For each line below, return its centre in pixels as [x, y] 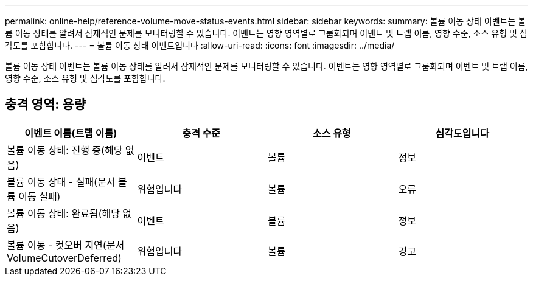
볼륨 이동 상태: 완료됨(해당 [63, 213]
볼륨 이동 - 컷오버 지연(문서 [66, 245]
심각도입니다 [462, 133]
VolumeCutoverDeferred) [64, 258]
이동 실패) [40, 196]
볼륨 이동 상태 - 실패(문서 [61, 182]
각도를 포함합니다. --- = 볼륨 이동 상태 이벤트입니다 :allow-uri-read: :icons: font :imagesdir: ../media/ [200, 45]
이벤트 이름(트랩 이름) [71, 133]
